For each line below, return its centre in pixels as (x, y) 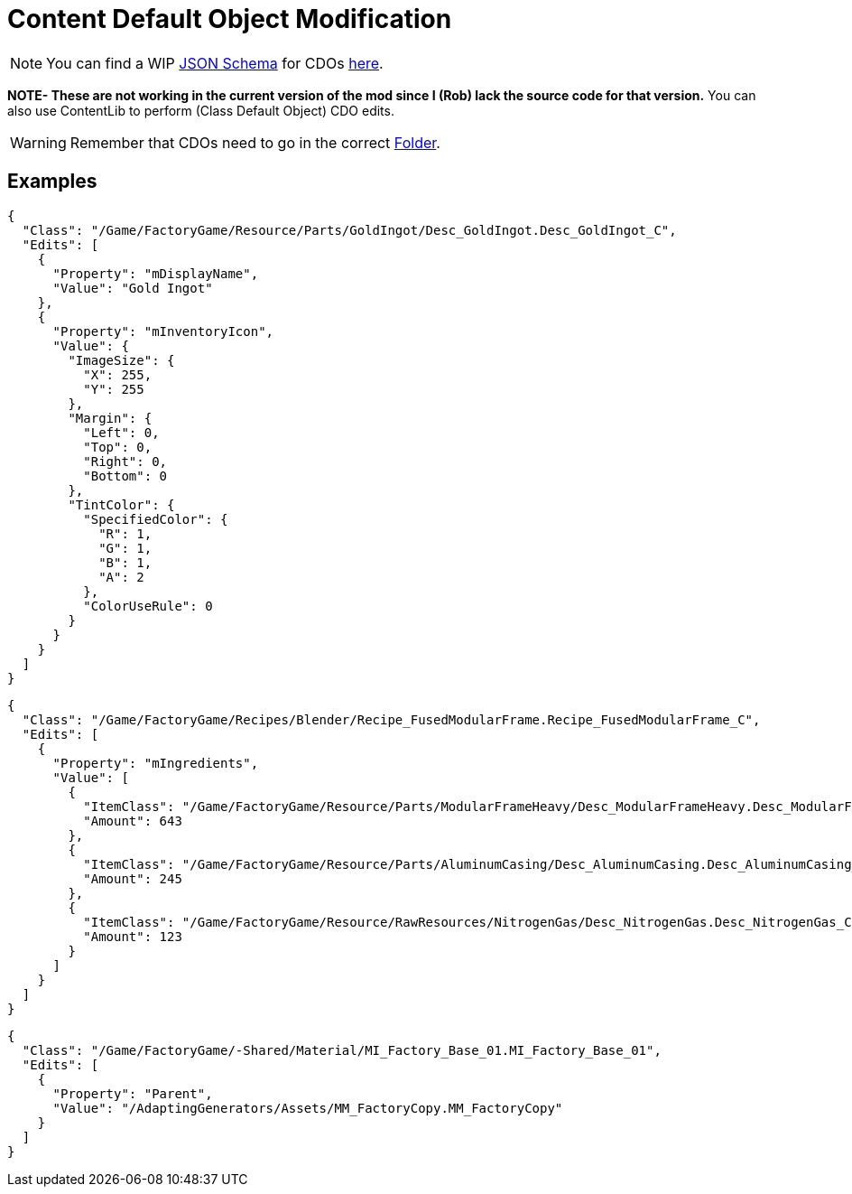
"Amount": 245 (133, 878)
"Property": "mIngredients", (156, 763)
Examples (52, 182)
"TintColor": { (121, 504)
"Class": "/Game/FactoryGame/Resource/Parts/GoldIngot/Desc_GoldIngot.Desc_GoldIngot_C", (349, 230)
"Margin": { (110, 418)
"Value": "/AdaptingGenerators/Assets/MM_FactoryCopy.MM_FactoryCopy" (308, 1108)
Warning (38, 142)
